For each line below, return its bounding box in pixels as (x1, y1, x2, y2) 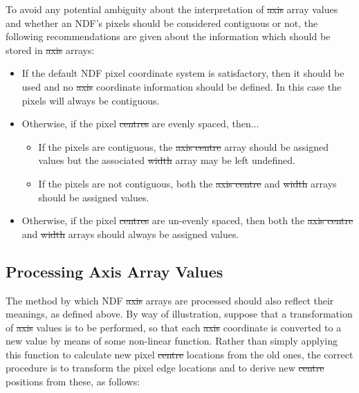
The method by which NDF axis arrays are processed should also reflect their (6, 293, 334, 307)
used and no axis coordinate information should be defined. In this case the (21, 79, 342, 93)
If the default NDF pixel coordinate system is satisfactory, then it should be (21, 66, 344, 80)
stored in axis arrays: (6, 42, 95, 57)
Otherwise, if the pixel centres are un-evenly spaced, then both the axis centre (21, 213, 353, 228)
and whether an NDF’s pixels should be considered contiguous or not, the (6, 15, 318, 30)
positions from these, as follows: (6, 374, 140, 389)
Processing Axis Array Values (6, 260, 223, 282)
